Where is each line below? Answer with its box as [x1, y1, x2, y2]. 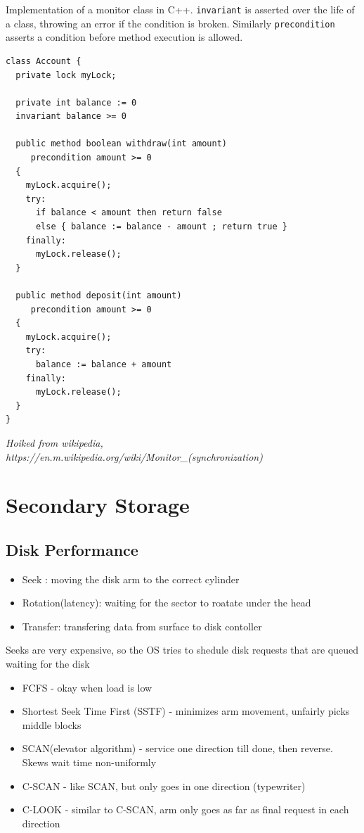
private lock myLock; [15, 70, 117, 80]
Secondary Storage [6, 490, 190, 519]
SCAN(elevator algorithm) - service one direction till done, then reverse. [22, 741, 333, 756]
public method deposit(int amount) [15, 291, 182, 300]
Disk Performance [6, 538, 138, 560]
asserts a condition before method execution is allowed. [6, 30, 243, 44]
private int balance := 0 [15, 97, 137, 108]
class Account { [6, 56, 82, 66]
